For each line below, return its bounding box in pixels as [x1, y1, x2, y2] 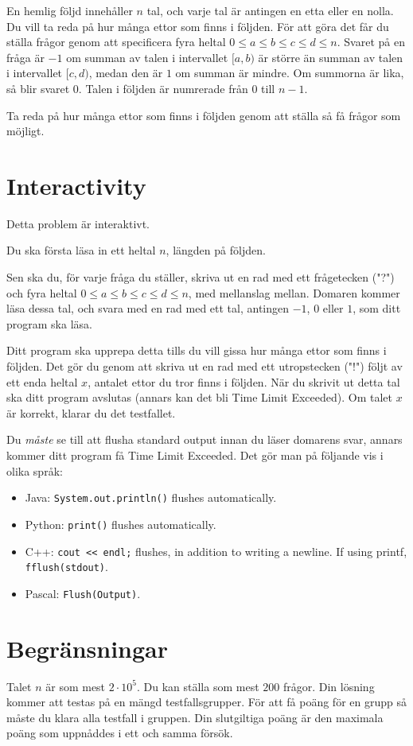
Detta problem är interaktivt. [6, 215, 150, 231]
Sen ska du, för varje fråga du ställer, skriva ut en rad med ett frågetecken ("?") [6, 269, 395, 286]
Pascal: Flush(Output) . [25, 585, 141, 601]
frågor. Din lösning [282, 678, 375, 694]
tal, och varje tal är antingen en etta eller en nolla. [146, 2, 394, 18]
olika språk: [6, 462, 63, 479]
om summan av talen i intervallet [66, 49, 228, 65]
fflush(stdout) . [25, 558, 108, 575]
